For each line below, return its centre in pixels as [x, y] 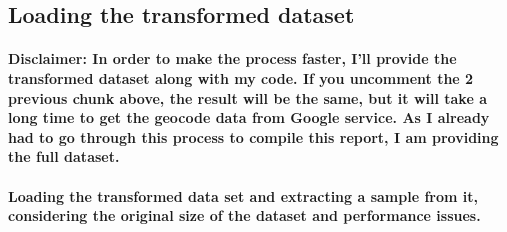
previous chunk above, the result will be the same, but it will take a [247, 97]
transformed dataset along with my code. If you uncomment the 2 [241, 77]
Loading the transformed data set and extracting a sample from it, [243, 195]
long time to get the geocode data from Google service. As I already [249, 117]
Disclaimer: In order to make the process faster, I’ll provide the [232, 58]
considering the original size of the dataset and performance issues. [244, 215]
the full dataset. [64, 156]
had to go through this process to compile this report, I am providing [253, 136]
